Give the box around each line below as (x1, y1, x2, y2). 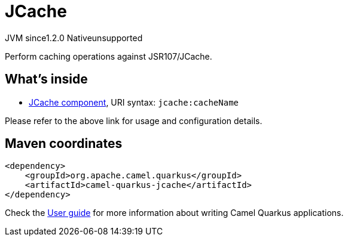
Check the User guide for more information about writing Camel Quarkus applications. (5, 208, 344, 218)
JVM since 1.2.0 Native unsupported (5, 32, 143, 43)
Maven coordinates (5, 136, 123, 152)
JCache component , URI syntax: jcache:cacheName (29, 97, 239, 107)
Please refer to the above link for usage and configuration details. (5, 115, 262, 126)
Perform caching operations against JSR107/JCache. (5, 51, 212, 61)
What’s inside (5, 72, 88, 87)
